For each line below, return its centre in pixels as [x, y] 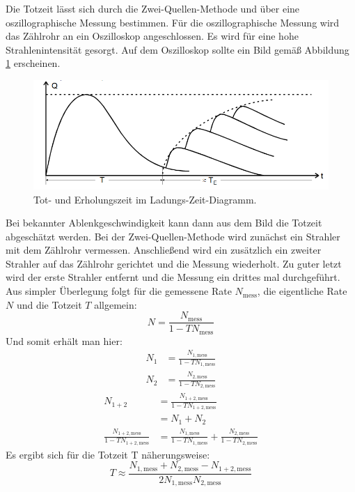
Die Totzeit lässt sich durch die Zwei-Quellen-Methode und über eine [153, 8]
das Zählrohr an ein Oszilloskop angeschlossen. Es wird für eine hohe [152, 36]
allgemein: [116, 304]
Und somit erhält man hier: [64, 340]
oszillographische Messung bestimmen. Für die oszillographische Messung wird [173, 22]
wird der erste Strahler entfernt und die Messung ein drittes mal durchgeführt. [173, 277]
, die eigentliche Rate [302, 291]
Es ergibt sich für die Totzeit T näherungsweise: [108, 454]
